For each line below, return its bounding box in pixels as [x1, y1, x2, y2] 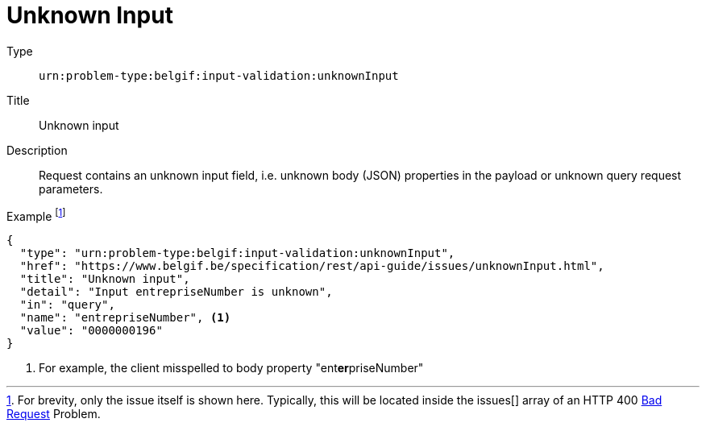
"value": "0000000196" [19, 324, 163, 338]
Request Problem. [6, 407, 101, 421]
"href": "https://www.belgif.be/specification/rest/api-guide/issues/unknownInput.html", [19, 259, 604, 273]
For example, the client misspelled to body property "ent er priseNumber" [39, 361, 424, 375]
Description [6, 143, 68, 157]
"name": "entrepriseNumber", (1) [19, 311, 231, 325]
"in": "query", [19, 298, 115, 312]
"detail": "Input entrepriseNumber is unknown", [19, 285, 333, 299]
